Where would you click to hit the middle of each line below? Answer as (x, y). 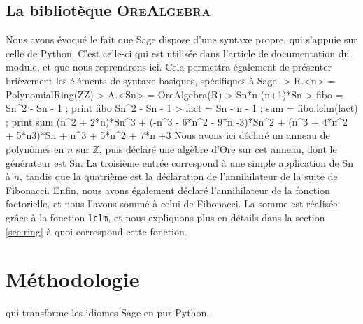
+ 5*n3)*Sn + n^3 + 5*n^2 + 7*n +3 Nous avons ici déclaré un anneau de (168, 135)
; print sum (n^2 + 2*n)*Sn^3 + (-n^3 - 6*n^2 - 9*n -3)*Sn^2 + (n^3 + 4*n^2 (177, 121)
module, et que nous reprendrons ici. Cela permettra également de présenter (169, 67)
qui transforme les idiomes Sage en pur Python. (108, 312)
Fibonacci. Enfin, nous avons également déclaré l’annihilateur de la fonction (168, 190)
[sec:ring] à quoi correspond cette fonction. (97, 231)
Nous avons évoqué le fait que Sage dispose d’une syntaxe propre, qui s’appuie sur (181, 39)
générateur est (36, 162)
